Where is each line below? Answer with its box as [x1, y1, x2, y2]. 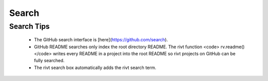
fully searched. [34, 58, 65, 64]
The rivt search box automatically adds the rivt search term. [34, 65, 156, 71]
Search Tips [9, 22, 50, 31]
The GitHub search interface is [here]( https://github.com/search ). [34, 37, 168, 43]
